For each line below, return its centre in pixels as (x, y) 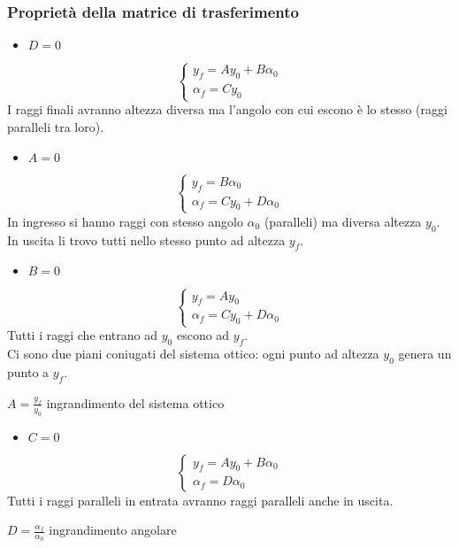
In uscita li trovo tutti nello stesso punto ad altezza (146, 239)
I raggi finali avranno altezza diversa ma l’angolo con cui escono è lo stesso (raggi (227, 109)
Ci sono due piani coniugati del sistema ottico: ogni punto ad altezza (193, 354)
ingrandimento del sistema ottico (135, 402)
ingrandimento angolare (113, 530)
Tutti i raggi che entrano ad (83, 335)
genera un (425, 354)
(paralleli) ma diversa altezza (343, 221)
